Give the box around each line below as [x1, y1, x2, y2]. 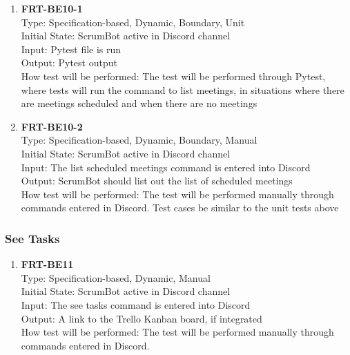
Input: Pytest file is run [21, 41, 121, 56]
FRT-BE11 [21, 257, 74, 271]
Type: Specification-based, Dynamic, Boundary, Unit [21, 15, 245, 29]
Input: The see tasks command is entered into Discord [21, 297, 251, 311]
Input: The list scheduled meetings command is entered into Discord [21, 160, 311, 174]
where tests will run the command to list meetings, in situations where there [21, 82, 344, 97]
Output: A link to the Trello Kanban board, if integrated [21, 311, 262, 325]
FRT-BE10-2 [21, 119, 83, 133]
